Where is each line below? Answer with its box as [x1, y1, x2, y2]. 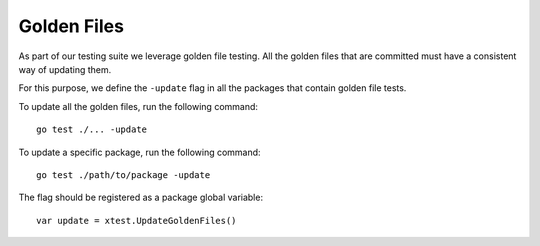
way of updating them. [18, 63, 112, 75]
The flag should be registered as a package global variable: [18, 191, 264, 204]
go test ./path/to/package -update [36, 169, 211, 180]
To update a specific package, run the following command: [18, 146, 261, 158]
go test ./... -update [36, 124, 148, 135]
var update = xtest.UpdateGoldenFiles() [36, 215, 237, 226]
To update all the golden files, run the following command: [18, 100, 259, 112]
